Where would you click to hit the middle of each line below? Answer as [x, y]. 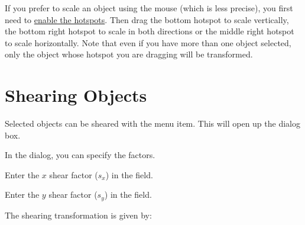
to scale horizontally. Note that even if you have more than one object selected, [148, 42]
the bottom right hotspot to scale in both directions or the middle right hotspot [150, 31]
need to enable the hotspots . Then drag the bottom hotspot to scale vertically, [147, 19]
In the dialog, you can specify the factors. [80, 155]
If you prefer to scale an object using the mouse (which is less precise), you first [149, 8]
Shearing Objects [76, 95]
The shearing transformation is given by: [78, 215]
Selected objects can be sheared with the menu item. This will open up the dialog [152, 123]
